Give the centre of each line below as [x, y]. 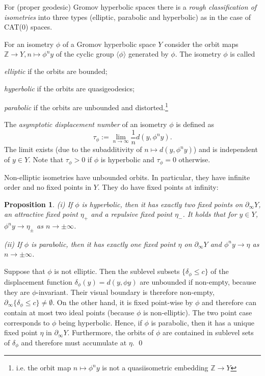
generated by [149, 54]
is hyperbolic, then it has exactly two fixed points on [162, 204]
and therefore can [229, 302]
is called [243, 54]
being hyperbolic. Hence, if [100, 322]
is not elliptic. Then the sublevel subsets [117, 271]
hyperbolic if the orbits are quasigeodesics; [69, 88]
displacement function [38, 281]
